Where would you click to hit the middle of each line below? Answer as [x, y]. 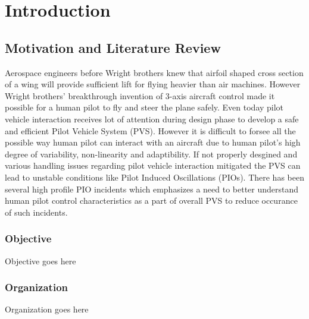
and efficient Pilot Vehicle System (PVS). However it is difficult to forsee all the [150, 130]
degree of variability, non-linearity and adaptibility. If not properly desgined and [151, 154]
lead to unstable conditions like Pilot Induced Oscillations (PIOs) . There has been [154, 177]
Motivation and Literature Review [113, 47]
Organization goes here [47, 309]
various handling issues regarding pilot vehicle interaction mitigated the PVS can [153, 165]
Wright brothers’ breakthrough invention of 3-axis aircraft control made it [140, 95]
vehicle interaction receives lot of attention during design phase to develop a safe [152, 119]
